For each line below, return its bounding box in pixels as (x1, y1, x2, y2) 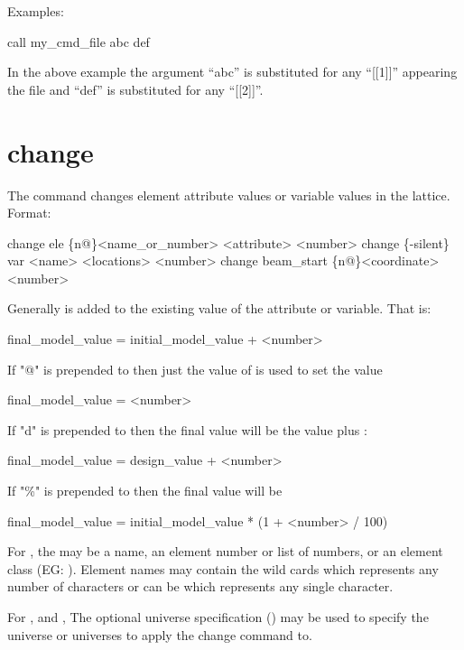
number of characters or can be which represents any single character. (7, 577, 394, 596)
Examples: (7, 2, 64, 20)
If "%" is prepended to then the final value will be (7, 481, 283, 500)
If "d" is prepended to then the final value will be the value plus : (7, 420, 367, 439)
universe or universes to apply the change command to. (7, 625, 312, 644)
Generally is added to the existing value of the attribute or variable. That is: (7, 299, 432, 318)
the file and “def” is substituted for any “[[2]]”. (7, 79, 264, 98)
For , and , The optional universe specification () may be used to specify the (7, 608, 429, 626)
